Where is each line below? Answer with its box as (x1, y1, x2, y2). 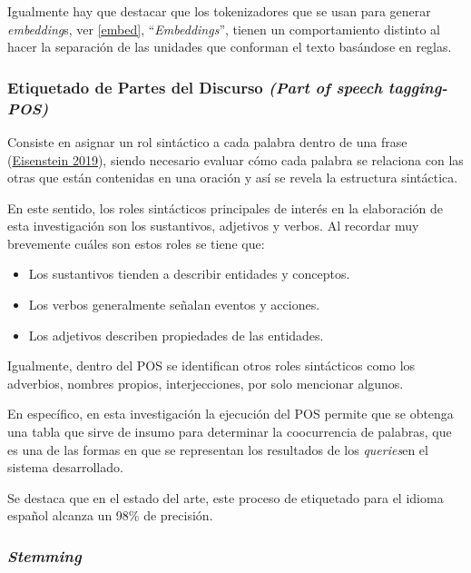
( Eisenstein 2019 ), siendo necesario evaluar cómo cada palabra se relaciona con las (7, 150, 464, 169)
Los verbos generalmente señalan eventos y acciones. (28, 295, 320, 314)
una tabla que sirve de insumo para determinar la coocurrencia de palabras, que (7, 422, 452, 441)
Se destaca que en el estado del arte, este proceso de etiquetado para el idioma (7, 488, 444, 507)
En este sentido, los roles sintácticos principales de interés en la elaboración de (7, 198, 444, 217)
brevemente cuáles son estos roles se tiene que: (7, 233, 265, 252)
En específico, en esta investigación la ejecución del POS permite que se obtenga (7, 404, 454, 423)
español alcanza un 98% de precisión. (7, 506, 213, 525)
